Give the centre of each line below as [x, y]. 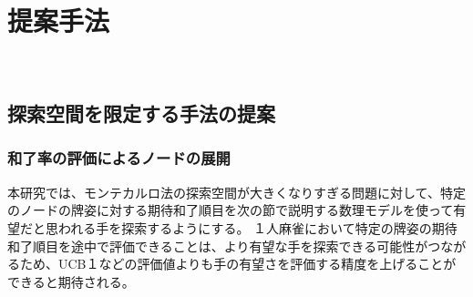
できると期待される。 [71, 281]
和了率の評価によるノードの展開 [119, 158]
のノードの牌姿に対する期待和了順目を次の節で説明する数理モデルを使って [231, 210]
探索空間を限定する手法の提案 [141, 113]
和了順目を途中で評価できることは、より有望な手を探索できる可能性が [218, 246]
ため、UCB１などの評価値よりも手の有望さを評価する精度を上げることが [238, 264]
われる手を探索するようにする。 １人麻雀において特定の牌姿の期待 [257, 227]
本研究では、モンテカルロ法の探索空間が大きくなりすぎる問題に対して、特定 [236, 192]
